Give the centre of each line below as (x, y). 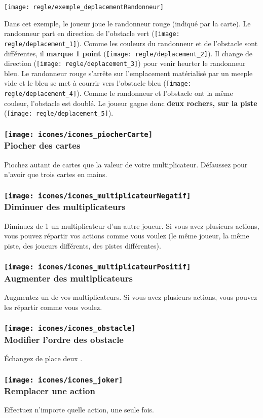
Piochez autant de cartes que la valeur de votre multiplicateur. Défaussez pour (126, 164)
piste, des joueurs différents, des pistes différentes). (83, 245)
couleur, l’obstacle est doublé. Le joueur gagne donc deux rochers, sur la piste (131, 103)
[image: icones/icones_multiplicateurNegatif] (98, 196)
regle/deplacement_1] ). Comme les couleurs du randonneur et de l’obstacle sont (131, 43)
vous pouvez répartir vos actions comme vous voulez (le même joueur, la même (127, 236)
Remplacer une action (50, 391)
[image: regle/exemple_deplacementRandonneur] (84, 7)
